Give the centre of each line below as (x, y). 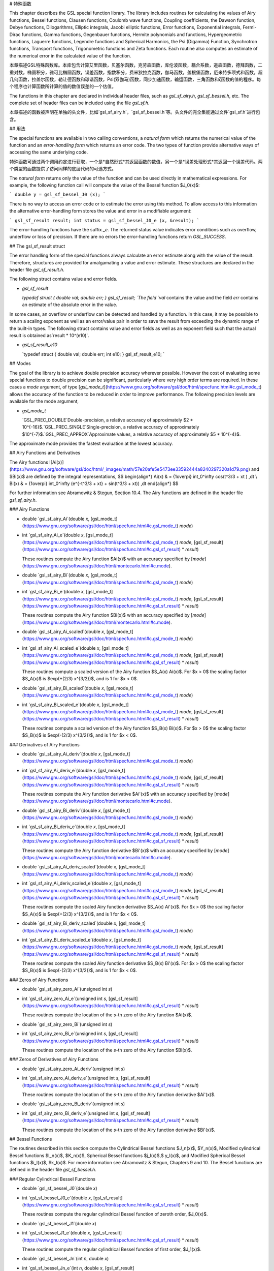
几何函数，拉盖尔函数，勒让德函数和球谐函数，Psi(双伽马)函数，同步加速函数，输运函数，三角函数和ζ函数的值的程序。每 (135, 79)
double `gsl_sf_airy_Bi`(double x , (56, 575)
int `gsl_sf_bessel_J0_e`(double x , (57, 1198)
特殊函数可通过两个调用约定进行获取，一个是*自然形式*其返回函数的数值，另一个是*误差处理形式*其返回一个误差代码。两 (136, 161)
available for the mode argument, (44, 401)
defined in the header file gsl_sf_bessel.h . (53, 1170)
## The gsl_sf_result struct (37, 246)
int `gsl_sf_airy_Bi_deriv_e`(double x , (60, 827)
